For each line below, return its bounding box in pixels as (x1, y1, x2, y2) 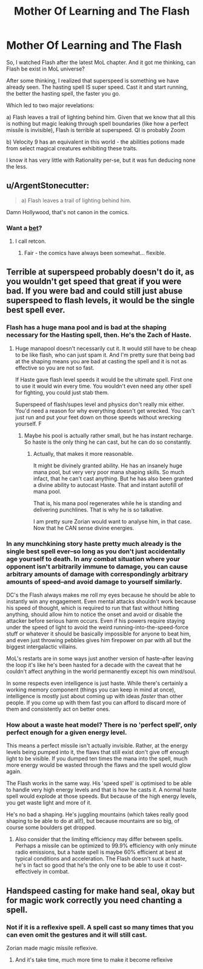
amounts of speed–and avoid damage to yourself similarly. (6, 577, 183, 586)
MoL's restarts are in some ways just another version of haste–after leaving (6, 655, 194, 662)
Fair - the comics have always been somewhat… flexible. (24, 250, 166, 257)
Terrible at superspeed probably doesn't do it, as (6, 267, 195, 278)
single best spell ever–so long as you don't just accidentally (6, 547, 185, 555)
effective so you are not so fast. (15, 364, 95, 371)
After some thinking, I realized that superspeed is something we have (6, 77, 179, 84)
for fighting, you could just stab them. (15, 388, 109, 396)
